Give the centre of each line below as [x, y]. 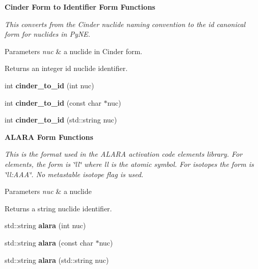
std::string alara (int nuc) [45, 225]
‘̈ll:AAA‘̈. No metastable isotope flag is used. [74, 174]
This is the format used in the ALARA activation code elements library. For [124, 154]
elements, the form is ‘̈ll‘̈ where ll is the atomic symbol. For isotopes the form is [129, 164]
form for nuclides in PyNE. [47, 34]
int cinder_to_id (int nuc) [49, 85]
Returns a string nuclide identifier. [58, 208]
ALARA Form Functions [49, 137]
